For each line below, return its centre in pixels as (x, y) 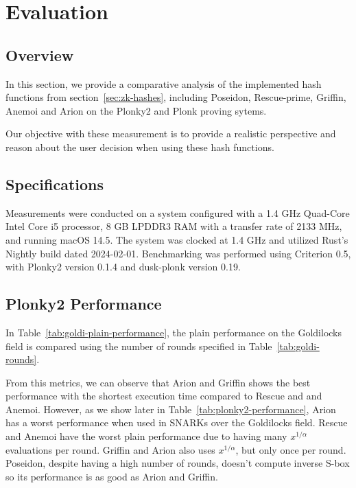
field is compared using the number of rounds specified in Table (139, 346)
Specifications (55, 184)
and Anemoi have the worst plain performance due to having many (146, 436)
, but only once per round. (291, 449)
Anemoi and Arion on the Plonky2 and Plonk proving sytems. (136, 110)
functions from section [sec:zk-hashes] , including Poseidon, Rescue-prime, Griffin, (176, 97)
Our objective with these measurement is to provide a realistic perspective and (171, 133)
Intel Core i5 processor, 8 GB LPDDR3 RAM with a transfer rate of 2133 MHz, (174, 226)
